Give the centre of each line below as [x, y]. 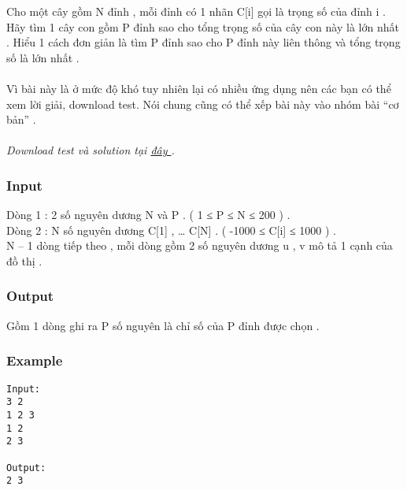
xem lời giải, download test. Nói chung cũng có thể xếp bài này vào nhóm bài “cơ [203, 104]
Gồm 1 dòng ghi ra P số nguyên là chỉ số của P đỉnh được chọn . [163, 325]
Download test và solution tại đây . [91, 150]
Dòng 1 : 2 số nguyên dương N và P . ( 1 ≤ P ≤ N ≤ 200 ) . [148, 215]
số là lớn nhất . [43, 57]
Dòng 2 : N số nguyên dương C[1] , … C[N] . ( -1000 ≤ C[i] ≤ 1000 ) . [171, 230]
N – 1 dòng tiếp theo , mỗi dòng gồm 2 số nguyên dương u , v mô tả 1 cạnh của [200, 245]
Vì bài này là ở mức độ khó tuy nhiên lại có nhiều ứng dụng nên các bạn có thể [199, 88]
